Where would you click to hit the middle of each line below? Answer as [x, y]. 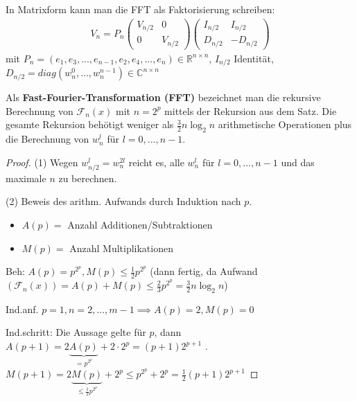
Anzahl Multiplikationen [121, 248]
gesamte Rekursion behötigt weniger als [90, 124]
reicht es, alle [156, 162]
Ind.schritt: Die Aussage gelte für [76, 332]
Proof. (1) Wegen [42, 162]
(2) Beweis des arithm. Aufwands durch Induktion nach [123, 201]
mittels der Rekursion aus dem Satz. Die [251, 110]
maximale [26, 178]
